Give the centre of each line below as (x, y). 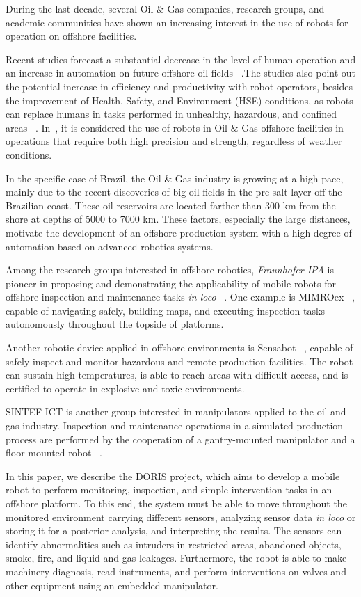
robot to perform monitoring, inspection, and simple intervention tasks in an (169, 489)
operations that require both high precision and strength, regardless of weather (174, 141)
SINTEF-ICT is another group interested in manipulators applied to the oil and (176, 412)
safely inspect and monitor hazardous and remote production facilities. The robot (179, 361)
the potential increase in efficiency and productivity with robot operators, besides (179, 86)
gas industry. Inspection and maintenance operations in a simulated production (175, 425)
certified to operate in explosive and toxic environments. (125, 388)
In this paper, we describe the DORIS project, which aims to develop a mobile (173, 476)
